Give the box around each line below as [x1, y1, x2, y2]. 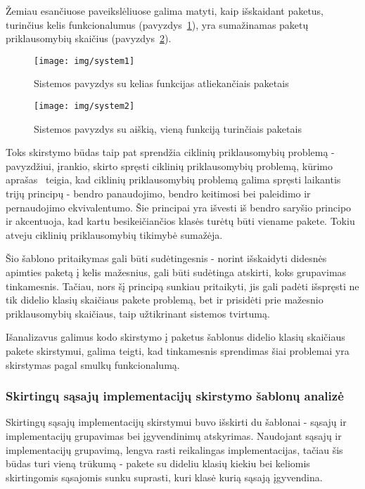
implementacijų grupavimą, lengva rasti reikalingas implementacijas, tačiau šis [6, 442, 343, 457]
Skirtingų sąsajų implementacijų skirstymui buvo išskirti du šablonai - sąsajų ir [6, 415, 347, 429]
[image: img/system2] [34, 101, 135, 112]
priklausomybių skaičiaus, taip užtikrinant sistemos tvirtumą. [6, 306, 270, 320]
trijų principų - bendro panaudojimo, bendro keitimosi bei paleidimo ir [6, 186, 311, 201]
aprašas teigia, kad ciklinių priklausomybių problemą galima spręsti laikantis [6, 172, 341, 187]
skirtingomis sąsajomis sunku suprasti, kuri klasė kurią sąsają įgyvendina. [6, 469, 323, 484]
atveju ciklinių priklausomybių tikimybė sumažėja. [6, 227, 223, 242]
